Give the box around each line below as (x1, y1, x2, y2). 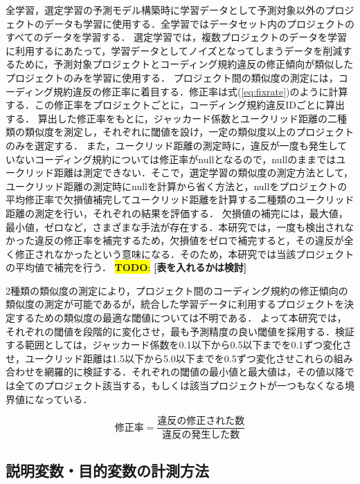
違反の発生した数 (162, 430, 240, 440)
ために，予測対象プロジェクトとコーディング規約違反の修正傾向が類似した (15, 57, 354, 71)
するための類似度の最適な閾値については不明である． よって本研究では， (15, 310, 347, 325)
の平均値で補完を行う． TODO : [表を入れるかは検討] (6, 260, 247, 274)
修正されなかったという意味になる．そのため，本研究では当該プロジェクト (15, 246, 354, 261)
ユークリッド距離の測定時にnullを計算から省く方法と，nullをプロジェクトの (6, 178, 348, 193)
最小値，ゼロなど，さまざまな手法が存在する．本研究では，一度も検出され (6, 219, 345, 234)
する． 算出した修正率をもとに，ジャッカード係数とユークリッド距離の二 (6, 111, 337, 125)
